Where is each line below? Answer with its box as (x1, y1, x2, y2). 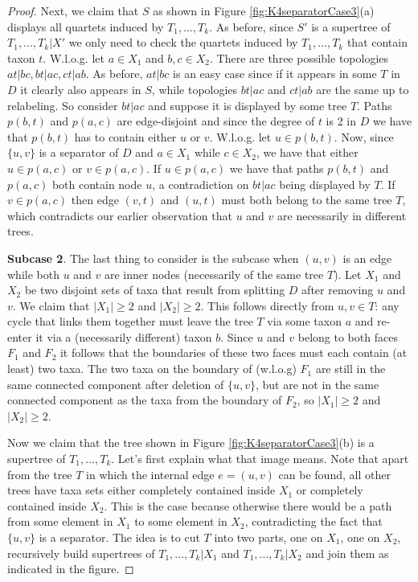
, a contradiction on (152, 175, 249, 192)
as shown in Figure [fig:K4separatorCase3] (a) (153, 2, 375, 18)
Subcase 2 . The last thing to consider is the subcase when (7, 249, 299, 266)
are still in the (315, 360, 386, 377)
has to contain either (74, 128, 177, 145)
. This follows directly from (200, 297, 334, 314)
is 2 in (326, 113, 357, 129)
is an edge (342, 249, 392, 266)
